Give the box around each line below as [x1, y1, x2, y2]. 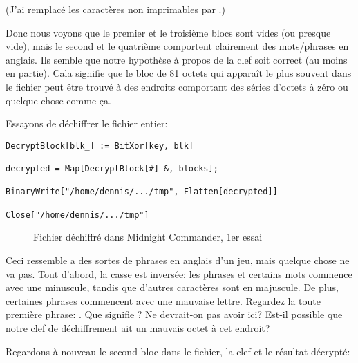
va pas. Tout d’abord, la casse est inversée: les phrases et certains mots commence [6, 266, 352, 281]
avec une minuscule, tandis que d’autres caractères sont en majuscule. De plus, [6, 280, 339, 295]
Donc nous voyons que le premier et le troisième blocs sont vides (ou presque [6, 25, 331, 39]
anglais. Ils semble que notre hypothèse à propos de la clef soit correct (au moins [6, 52, 348, 66]
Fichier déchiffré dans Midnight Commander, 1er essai [33, 230, 263, 244]
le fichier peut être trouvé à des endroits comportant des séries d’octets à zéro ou [6, 79, 348, 93]
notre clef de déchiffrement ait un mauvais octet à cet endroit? [6, 320, 270, 335]
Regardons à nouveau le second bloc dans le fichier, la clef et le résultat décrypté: [6, 344, 350, 358]
